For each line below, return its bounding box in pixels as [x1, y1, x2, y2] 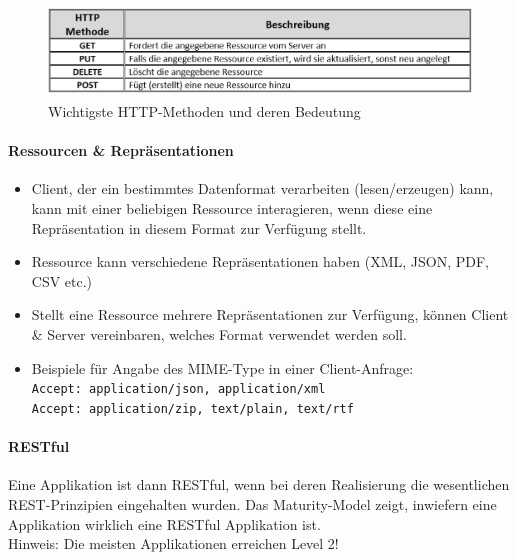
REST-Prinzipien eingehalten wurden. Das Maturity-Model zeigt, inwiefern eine [8, 493, 497, 514]
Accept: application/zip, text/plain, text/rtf [31, 401, 354, 416]
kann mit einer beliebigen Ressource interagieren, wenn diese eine [31, 198, 433, 219]
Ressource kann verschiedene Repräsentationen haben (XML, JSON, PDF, [31, 251, 489, 272]
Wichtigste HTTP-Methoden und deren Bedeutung [48, 101, 361, 122]
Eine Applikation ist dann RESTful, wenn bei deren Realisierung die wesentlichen [8, 474, 510, 495]
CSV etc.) [31, 270, 93, 291]
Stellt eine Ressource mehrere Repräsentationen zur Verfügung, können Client [31, 304, 509, 325]
